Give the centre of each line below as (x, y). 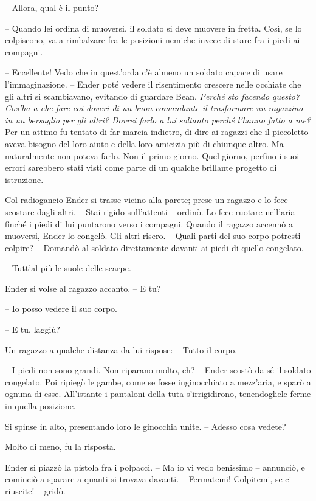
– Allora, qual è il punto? (52, 7)
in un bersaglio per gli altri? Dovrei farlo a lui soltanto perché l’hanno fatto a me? (158, 119)
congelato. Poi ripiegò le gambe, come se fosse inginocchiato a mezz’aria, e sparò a (158, 382)
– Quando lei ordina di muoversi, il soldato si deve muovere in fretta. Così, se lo (153, 28)
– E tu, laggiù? (33, 329)
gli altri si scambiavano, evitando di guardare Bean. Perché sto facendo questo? (153, 96)
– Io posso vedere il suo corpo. (61, 309)
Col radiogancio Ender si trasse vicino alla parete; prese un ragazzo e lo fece (146, 200)
